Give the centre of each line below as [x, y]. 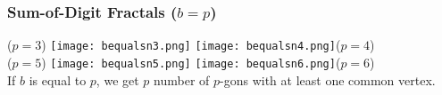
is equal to [58, 79]
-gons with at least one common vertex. [328, 79]
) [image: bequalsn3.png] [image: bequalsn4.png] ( [191, 45]
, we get [117, 79]
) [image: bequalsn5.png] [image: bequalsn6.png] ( [191, 62]
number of [182, 79]
